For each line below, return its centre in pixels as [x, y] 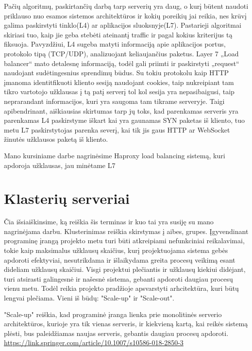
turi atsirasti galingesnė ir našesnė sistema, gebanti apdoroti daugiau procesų [118, 278]
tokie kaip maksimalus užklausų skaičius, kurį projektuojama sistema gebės [116, 250]
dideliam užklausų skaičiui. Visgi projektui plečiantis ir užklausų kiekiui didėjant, [125, 269]
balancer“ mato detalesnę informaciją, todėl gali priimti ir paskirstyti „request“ [122, 63]
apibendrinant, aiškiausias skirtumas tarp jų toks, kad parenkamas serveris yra [121, 110]
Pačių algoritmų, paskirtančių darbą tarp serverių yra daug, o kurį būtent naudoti [126, 6]
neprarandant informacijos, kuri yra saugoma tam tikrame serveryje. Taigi [114, 101]
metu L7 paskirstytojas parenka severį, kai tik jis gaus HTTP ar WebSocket [117, 129]
